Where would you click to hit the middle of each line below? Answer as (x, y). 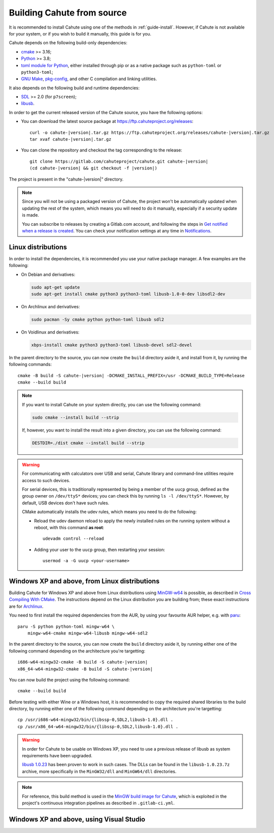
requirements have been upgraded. (57, 756)
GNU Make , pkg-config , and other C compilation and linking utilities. (89, 79)
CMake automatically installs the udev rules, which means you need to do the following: (109, 512)
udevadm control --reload (73, 539)
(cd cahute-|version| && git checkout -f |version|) (93, 168)
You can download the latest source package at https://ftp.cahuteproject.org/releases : (107, 121)
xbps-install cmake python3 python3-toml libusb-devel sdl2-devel (112, 345)
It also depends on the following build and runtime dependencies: (74, 88)
